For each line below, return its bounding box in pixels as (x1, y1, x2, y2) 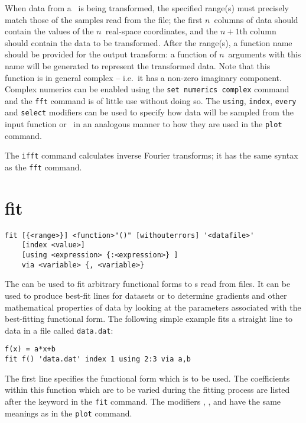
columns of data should (214, 13, 298, 25)
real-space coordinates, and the (105, 25, 218, 37)
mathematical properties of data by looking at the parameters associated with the (5, 301, 301, 313)
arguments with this (228, 48, 301, 60)
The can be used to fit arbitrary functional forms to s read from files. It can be (5, 277, 291, 290)
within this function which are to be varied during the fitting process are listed (5, 383, 290, 396)
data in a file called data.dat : (5, 324, 113, 336)
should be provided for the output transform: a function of (5, 48, 217, 60)
